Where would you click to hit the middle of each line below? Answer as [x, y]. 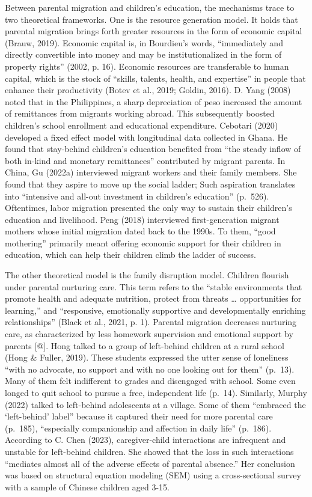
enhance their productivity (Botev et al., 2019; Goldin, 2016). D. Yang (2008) [148, 90]
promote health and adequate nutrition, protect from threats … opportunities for [153, 298]
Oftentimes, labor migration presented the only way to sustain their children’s [148, 208]
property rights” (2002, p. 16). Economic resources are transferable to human [147, 66]
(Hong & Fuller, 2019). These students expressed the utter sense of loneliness [147, 357]
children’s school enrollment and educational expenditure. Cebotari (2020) [142, 125]
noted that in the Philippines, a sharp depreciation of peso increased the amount [154, 101]
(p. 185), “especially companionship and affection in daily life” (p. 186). [138, 428]
